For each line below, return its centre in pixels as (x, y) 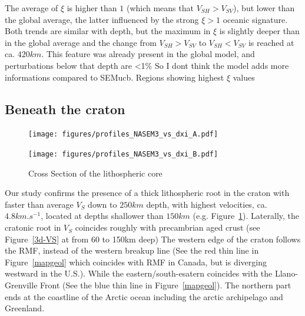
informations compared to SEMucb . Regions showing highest (115, 77)
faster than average (39, 204)
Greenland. (25, 308)
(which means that (160, 8)
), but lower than (264, 8)
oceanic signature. (255, 19)
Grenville (21, 285)
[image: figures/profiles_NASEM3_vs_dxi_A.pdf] (123, 134)
